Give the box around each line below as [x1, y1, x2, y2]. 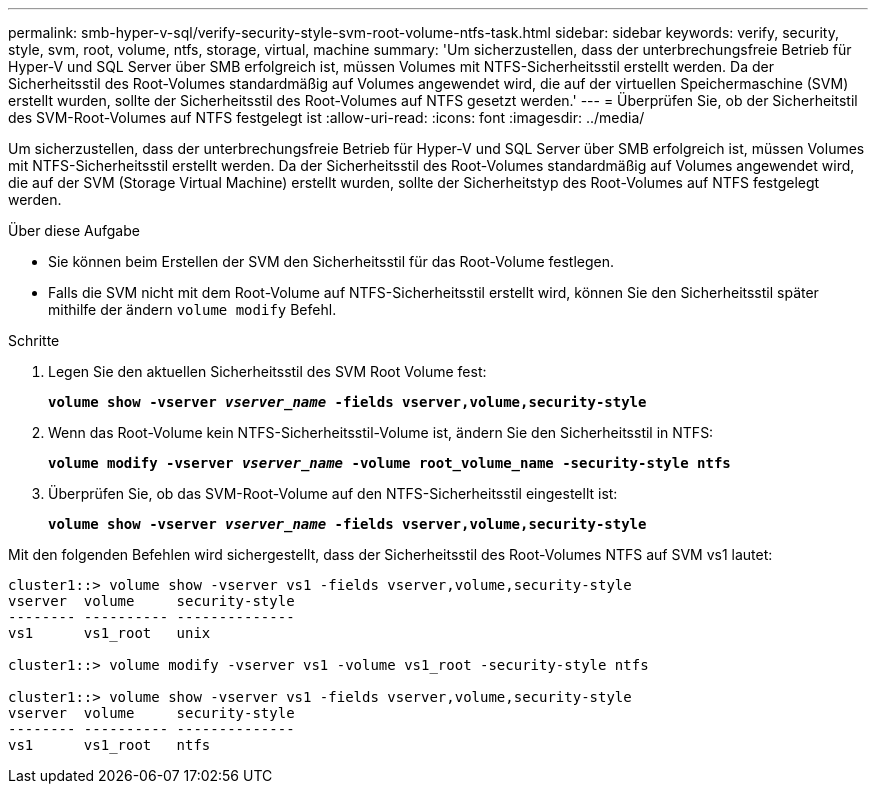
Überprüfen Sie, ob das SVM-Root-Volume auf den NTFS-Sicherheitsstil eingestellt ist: [48, 485, 618, 502]
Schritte [8, 332, 60, 349]
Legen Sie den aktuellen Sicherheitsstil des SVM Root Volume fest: [48, 363, 487, 380]
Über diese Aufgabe [8, 222, 140, 239]
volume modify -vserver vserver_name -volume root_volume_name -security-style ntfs [48, 455, 731, 471]
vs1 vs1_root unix [8, 625, 211, 641]
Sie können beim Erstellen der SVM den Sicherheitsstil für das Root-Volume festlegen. [48, 253, 615, 270]
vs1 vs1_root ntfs [8, 737, 211, 753]
